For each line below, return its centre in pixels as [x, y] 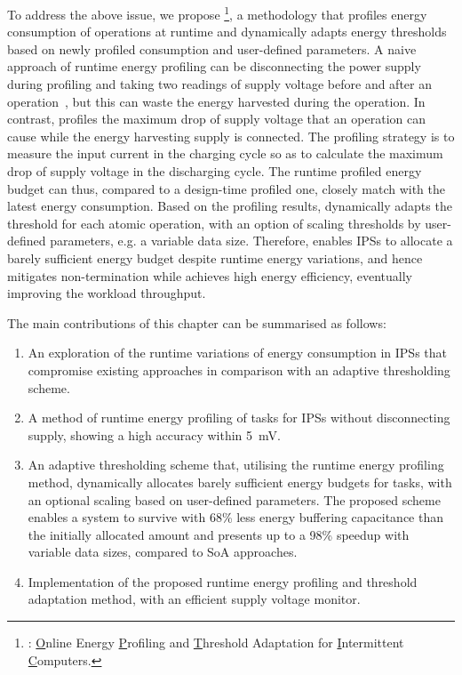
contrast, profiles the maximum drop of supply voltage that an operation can [216, 119]
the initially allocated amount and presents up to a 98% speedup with [219, 534]
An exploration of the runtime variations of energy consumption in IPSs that [237, 353]
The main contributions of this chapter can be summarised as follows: [197, 322]
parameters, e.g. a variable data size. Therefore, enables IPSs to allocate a [251, 241]
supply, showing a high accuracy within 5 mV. [154, 434]
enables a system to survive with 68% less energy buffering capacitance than [235, 517]
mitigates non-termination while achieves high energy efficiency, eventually [210, 275]
